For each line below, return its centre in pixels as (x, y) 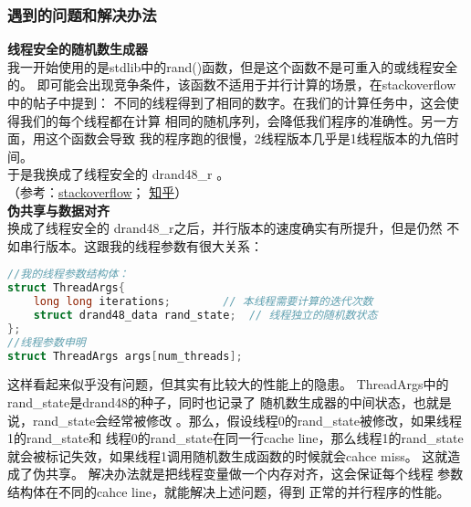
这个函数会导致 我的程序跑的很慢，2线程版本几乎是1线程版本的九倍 (246, 138)
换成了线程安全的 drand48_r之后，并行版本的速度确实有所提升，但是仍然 (225, 228)
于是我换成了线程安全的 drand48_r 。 (119, 174)
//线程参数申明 (47, 342)
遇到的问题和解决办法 (82, 14)
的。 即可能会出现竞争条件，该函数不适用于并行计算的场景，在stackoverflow (232, 84)
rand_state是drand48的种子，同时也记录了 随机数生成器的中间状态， (210, 402)
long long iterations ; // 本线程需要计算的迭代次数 (203, 302)
